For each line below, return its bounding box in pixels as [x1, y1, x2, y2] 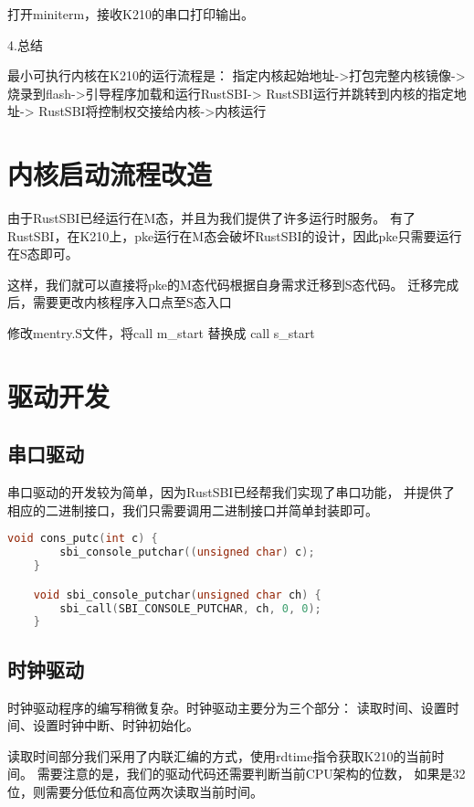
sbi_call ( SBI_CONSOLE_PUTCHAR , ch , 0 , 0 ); [59, 601, 321, 615]
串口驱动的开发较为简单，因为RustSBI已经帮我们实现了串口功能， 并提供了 [7, 483, 456, 502]
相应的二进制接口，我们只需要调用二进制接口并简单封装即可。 [7, 500, 378, 519]
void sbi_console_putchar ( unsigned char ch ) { [33, 588, 321, 601]
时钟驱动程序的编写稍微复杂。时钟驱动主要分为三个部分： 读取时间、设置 [7, 697, 447, 717]
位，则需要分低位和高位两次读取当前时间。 [7, 781, 263, 801]
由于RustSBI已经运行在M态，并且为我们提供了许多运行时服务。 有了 [7, 208, 416, 228]
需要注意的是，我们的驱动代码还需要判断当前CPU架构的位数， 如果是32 [37, 764, 466, 783]
